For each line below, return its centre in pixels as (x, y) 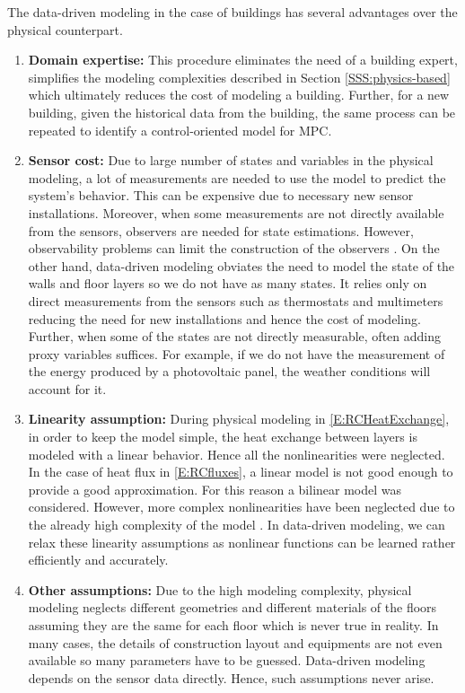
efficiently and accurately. (98, 560)
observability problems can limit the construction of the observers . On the (234, 248)
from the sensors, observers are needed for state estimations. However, (221, 230)
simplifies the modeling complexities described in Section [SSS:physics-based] (239, 77)
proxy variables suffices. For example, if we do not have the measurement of (237, 353)
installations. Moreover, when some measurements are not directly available (236, 212)
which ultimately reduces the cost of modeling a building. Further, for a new (239, 95)
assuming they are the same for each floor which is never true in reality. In (233, 625)
